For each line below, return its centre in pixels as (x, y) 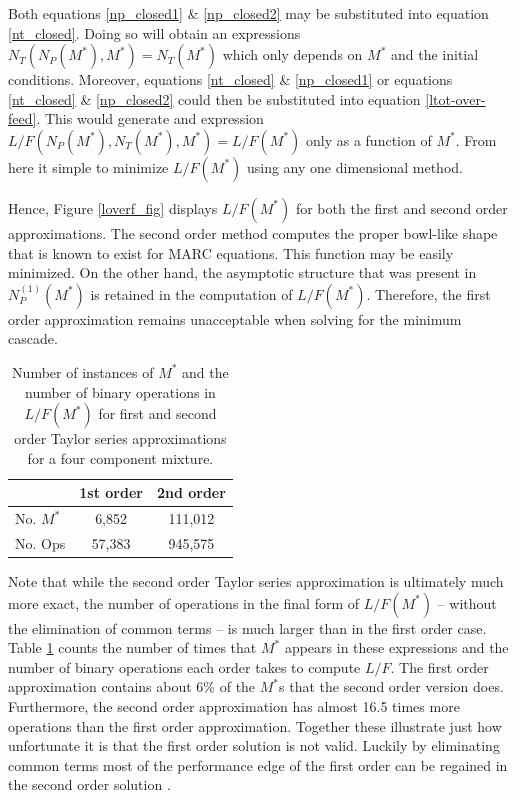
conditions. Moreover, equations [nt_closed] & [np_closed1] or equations (230, 79)
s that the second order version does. (391, 686)
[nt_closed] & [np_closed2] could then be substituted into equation (214, 98)
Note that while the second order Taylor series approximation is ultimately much (256, 581)
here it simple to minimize (88, 166)
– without (467, 602)
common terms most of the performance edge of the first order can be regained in (258, 764)
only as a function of (369, 139)
